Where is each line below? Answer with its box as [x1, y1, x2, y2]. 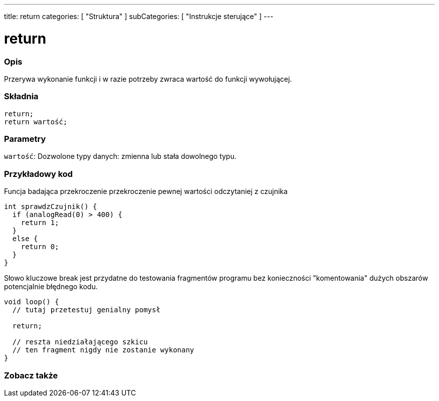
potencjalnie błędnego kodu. [4, 282, 98, 291]
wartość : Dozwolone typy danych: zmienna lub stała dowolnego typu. [4, 152, 237, 161]
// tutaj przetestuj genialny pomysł [12, 306, 160, 314]
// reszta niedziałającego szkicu [12, 338, 148, 346]
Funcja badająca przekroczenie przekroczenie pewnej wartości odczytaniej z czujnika [4, 187, 288, 196]
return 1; [21, 219, 59, 227]
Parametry [4, 134, 46, 144]
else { [12, 235, 38, 243]
